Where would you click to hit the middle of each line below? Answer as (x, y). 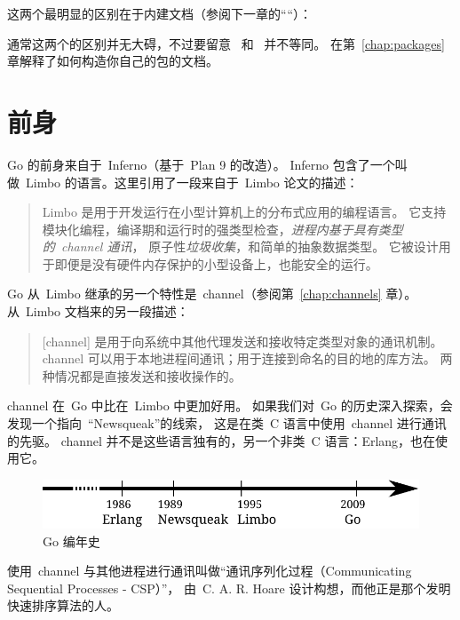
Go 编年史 (71, 541)
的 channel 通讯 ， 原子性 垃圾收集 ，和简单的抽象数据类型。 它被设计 (240, 246)
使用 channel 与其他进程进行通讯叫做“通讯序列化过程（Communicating (210, 571)
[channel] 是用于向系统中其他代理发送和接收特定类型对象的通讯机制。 (242, 341)
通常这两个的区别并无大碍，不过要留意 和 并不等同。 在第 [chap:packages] (226, 43)
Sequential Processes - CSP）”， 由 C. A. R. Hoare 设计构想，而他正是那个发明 (229, 588)
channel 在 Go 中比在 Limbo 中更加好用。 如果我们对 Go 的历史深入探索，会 (230, 405)
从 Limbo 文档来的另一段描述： (98, 311)
